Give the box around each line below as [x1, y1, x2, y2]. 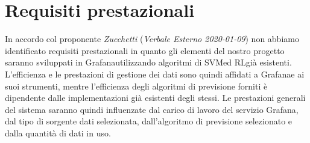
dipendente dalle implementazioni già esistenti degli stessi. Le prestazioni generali [5, 91, 306, 104]
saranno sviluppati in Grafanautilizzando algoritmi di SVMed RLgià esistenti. [5, 56, 292, 68]
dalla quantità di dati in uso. [5, 126, 111, 139]
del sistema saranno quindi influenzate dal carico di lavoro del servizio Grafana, [5, 103, 299, 115]
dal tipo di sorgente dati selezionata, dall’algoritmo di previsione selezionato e [5, 115, 293, 127]
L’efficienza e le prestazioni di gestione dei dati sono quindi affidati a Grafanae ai [5, 67, 305, 80]
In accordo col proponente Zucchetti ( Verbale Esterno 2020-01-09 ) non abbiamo [5, 32, 299, 45]
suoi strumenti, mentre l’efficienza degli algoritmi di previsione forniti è [5, 79, 268, 92]
